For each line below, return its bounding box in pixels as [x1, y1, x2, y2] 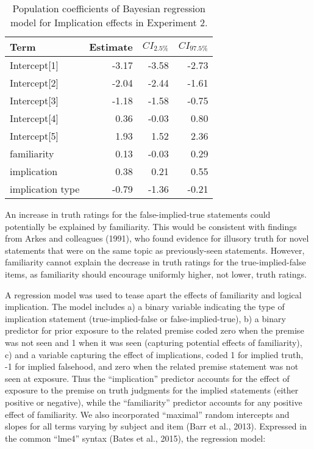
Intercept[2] [10, 76, 59, 90]
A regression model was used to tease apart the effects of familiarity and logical [5, 288, 302, 301]
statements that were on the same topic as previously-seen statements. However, [5, 243, 305, 256]
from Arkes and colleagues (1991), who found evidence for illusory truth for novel [5, 232, 309, 245]
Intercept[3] [10, 93, 59, 107]
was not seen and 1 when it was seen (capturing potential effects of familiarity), [5, 336, 302, 348]
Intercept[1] [10, 58, 59, 72]
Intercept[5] [10, 129, 59, 143]
